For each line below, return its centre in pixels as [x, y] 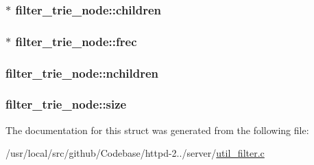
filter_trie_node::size [66, 104]
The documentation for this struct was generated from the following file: [157, 130]
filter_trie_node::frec [76, 41]
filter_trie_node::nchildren [82, 73]
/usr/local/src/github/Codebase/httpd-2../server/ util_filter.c [135, 153]
